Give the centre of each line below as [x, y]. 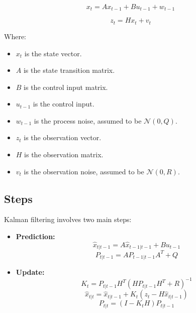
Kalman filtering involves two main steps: [68, 219]
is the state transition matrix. [69, 70]
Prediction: [35, 236]
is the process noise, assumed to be [88, 120]
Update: [30, 272]
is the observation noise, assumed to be [84, 171]
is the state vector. [53, 53]
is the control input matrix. [66, 87]
